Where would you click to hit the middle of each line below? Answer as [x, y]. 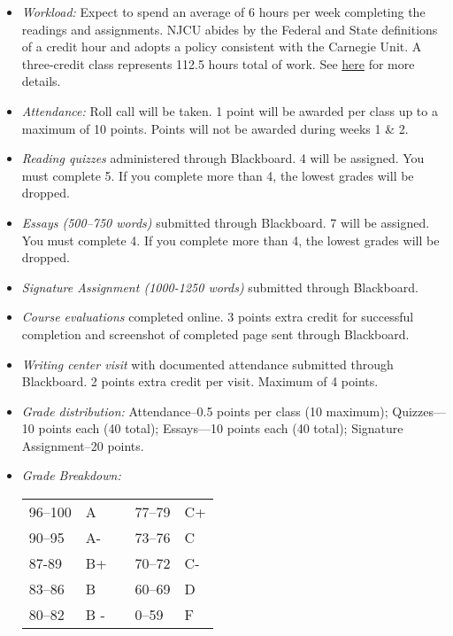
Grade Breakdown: [71, 475]
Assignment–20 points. [83, 445]
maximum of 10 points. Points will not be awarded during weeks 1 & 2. [215, 128]
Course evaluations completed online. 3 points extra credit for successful [218, 317]
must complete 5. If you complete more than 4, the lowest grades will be [218, 175]
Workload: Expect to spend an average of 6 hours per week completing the [223, 12]
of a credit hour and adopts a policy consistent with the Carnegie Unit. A [222, 47]
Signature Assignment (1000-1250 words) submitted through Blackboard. [220, 287]
